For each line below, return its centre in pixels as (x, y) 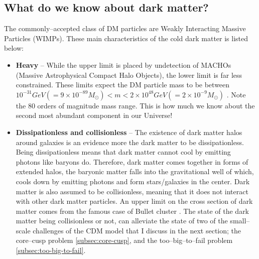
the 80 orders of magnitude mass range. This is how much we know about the (135, 105)
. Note (236, 94)
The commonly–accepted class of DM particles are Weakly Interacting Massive (125, 28)
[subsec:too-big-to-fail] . (51, 250)
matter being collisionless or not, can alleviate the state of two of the (122, 221)
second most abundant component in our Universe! (94, 115)
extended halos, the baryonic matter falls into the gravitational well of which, (135, 171)
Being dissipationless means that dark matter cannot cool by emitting (123, 152)
